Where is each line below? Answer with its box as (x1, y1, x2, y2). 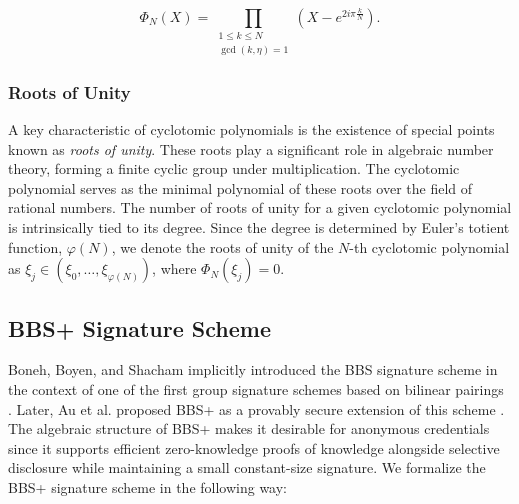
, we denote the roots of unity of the (111, 236, 334, 257)
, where (152, 258, 197, 279)
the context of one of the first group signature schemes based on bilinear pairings (8, 378, 504, 399)
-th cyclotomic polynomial (349, 236, 510, 257)
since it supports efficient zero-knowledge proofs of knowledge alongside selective (8, 437, 500, 458)
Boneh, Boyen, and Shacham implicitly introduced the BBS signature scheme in (8, 359, 498, 380)
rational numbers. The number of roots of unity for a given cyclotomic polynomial (8, 197, 512, 218)
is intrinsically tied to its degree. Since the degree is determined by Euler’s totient (8, 216, 510, 237)
